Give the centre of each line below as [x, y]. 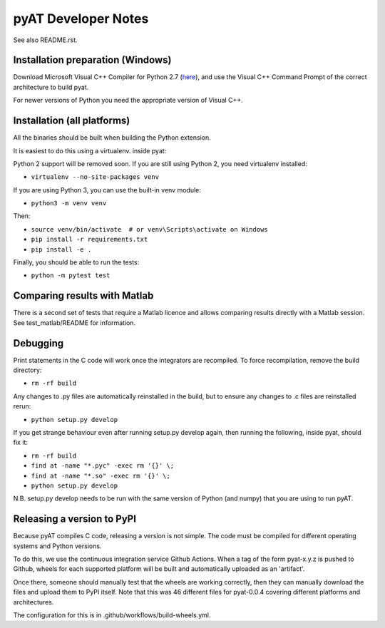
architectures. [34, 602]
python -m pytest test [71, 276]
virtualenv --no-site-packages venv [95, 177]
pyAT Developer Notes [81, 19]
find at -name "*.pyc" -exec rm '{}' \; [103, 466]
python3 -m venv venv [69, 204]
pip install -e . [61, 249]
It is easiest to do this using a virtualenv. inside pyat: [90, 150]
